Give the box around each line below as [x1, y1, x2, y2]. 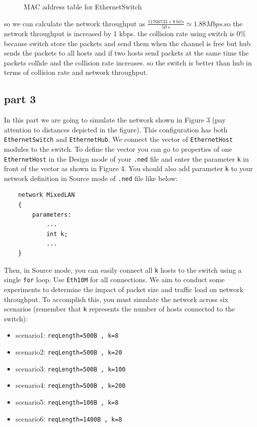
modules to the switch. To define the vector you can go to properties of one [4, 143, 232, 154]
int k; [46, 230, 68, 238]
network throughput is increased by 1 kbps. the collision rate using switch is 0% [4, 28, 246, 38]
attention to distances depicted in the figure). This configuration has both [4, 124, 228, 134]
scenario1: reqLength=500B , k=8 [15, 330, 119, 340]
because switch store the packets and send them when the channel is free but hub [4, 38, 251, 48]
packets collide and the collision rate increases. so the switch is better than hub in [4, 57, 252, 67]
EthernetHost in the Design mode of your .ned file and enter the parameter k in [4, 153, 249, 164]
